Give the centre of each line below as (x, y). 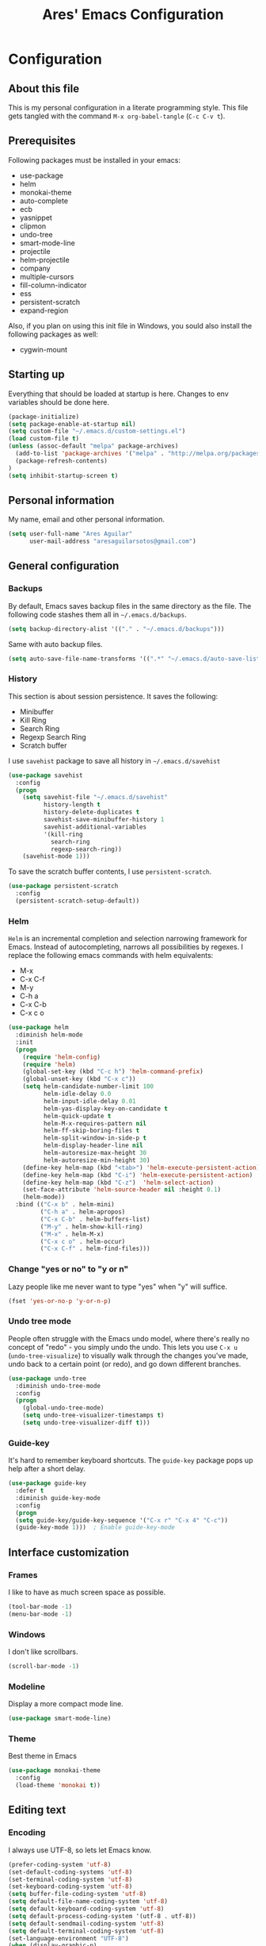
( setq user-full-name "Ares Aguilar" (70, 534)
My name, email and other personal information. (86, 519)
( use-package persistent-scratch (63, 886)
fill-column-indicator (53, 285)
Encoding (27, 1833)
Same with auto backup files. (55, 644)
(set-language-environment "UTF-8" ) (68, 1938)
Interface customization (68, 1552)
